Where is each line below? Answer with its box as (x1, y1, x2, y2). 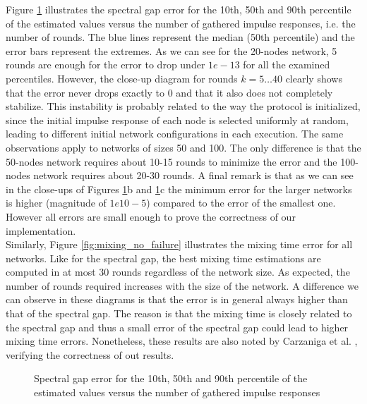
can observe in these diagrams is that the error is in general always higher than (6, 292, 348, 307)
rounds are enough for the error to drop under (6, 57, 205, 72)
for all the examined (243, 57, 330, 72)
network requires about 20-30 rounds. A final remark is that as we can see (33, 168, 354, 183)
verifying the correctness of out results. (6, 347, 174, 362)
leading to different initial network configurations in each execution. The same (6, 126, 344, 141)
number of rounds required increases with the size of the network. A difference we (6, 278, 359, 293)
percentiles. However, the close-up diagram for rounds (6, 71, 238, 85)
